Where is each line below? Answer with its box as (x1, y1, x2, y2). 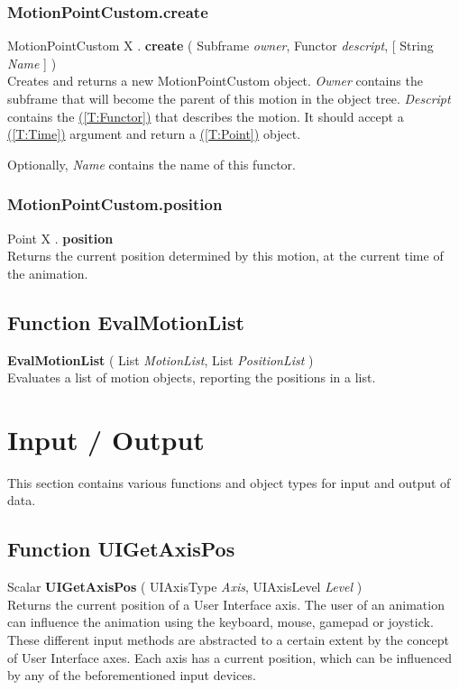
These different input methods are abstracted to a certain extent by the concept (7, 630, 449, 649)
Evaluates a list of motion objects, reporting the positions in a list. (7, 368, 376, 387)
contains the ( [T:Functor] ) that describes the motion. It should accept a (7, 106, 404, 125)
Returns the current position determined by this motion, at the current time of (7, 246, 444, 265)
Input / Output (7, 420, 205, 457)
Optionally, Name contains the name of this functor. (7, 154, 296, 173)
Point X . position (7, 228, 114, 247)
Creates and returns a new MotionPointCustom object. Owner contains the (7, 71, 423, 90)
